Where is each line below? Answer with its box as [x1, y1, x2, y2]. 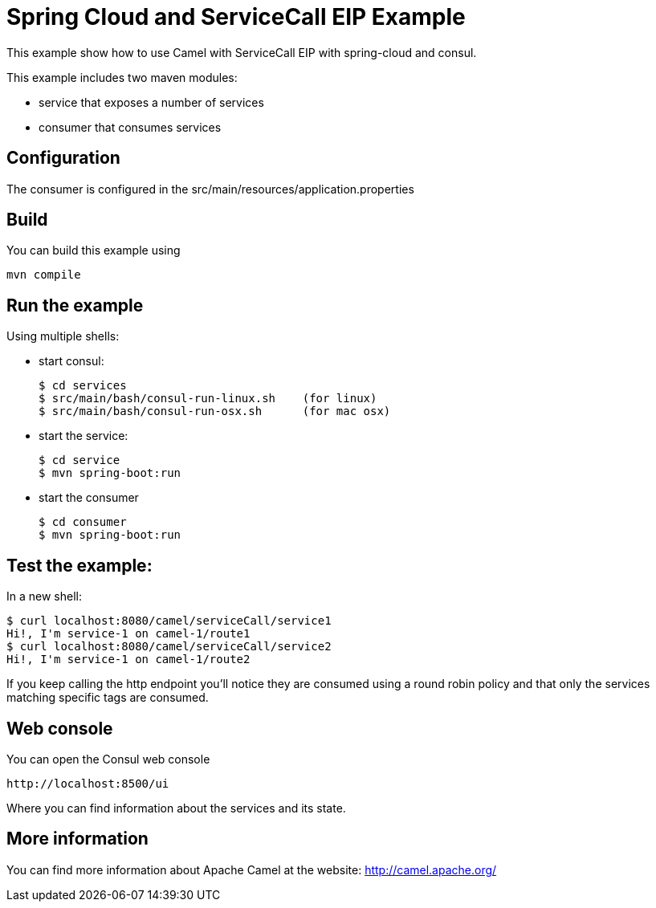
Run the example [6, 295, 144, 316]
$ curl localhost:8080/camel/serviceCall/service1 [6, 614, 332, 628]
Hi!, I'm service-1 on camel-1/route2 [6, 653, 251, 666]
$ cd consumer [39, 515, 127, 529]
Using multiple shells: [6, 329, 120, 344]
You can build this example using [6, 243, 181, 258]
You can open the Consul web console [6, 751, 210, 766]
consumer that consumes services [39, 120, 222, 134]
